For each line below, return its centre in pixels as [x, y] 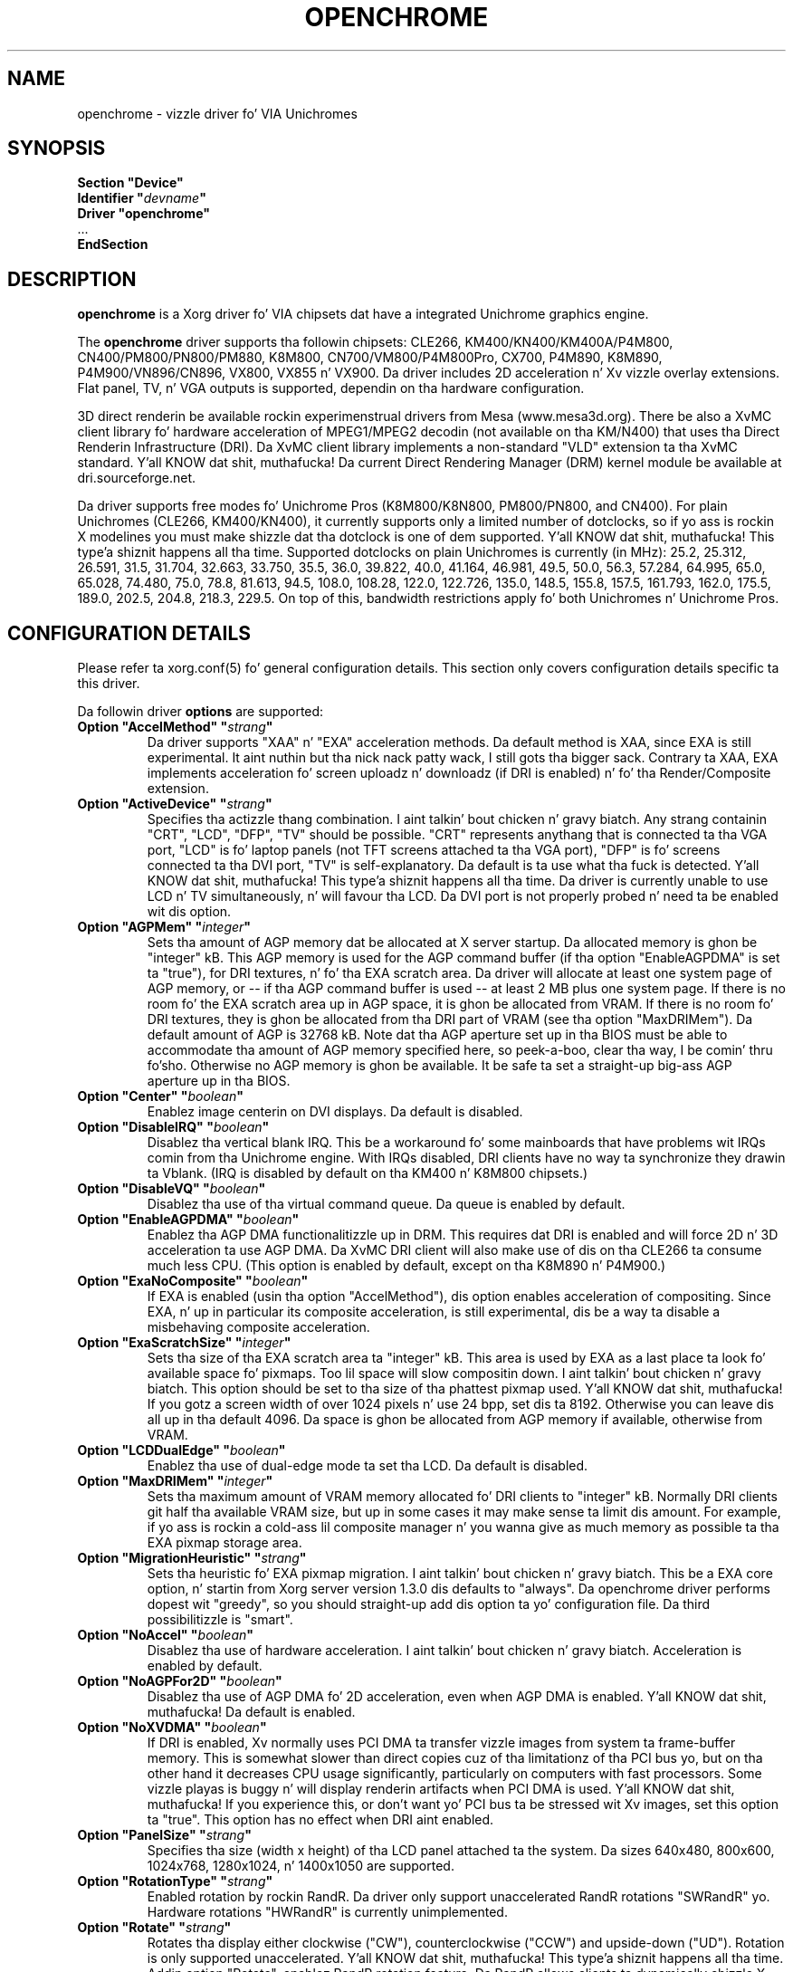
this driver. [109, 684]
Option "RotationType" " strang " [175, 1881]
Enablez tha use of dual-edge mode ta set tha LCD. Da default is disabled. [368, 1466]
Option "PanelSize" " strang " [164, 1835]
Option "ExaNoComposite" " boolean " [193, 1281]
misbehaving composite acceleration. [258, 1327]
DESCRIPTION [72, 279]
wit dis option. [189, 912]
